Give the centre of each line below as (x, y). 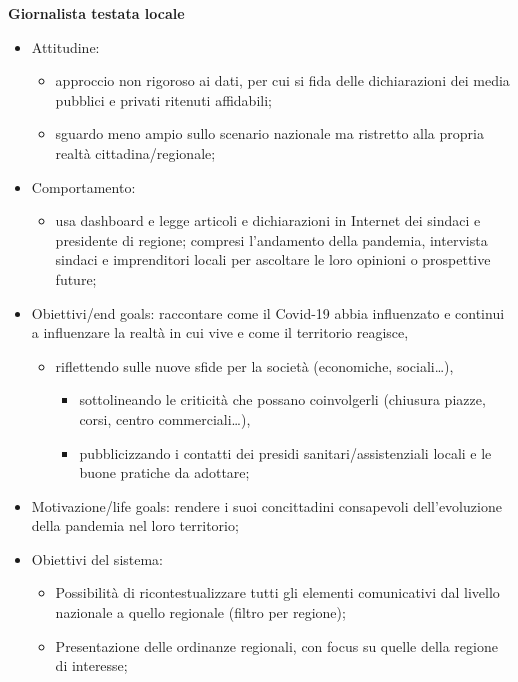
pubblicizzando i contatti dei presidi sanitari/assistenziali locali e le (285, 452)
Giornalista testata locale (96, 13)
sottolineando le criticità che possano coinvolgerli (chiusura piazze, (282, 399)
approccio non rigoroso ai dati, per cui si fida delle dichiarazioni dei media (282, 80)
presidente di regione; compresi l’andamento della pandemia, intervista (271, 239)
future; (76, 278)
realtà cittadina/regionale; (135, 152)
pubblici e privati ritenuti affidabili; (163, 99)
